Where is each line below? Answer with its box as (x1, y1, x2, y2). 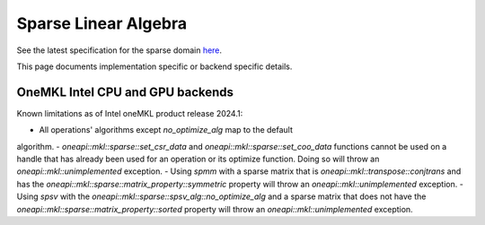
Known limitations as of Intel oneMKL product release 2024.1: (16, 108, 243, 118)
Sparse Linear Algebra (16, 13, 188, 33)
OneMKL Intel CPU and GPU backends (16, 84, 234, 100)
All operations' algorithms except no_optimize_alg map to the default (39, 125, 294, 135)
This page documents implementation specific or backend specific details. (16, 61, 293, 72)
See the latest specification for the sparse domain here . (16, 45, 223, 56)
